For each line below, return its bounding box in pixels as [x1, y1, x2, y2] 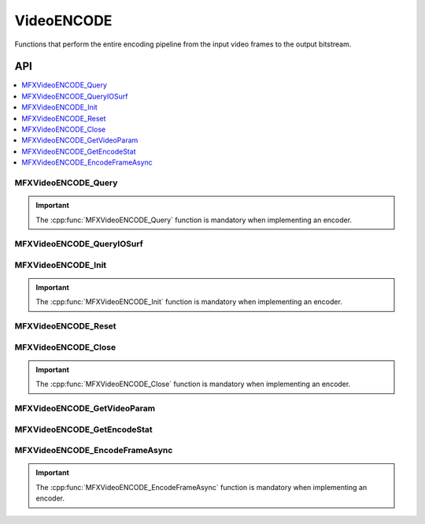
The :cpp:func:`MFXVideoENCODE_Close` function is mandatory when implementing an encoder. [35, 379, 351, 389]
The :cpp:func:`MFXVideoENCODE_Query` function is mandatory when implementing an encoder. [35, 215, 353, 225]
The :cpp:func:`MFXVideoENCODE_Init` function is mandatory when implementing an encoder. [35, 297, 342, 307]
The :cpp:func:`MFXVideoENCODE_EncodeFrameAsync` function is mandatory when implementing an [35, 482, 368, 492]
